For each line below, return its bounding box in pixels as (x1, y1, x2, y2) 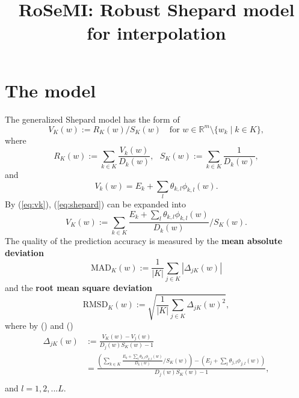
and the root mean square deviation (5, 281, 152, 294)
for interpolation (87, 20, 226, 45)
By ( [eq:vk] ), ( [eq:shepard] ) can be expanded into (5, 197, 186, 210)
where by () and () (5, 319, 73, 332)
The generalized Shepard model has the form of (5, 112, 180, 125)
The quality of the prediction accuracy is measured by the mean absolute (5, 234, 283, 247)
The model (5, 78, 96, 102)
